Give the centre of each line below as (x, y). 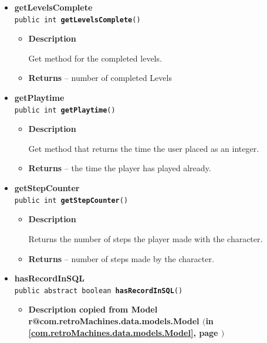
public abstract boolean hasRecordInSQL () (99, 291)
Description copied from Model (93, 309)
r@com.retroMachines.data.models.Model (114, 320)
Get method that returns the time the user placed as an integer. (144, 148)
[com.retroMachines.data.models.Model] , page (123, 332)
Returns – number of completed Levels (100, 78)
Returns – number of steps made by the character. (121, 258)
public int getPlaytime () (65, 110)
